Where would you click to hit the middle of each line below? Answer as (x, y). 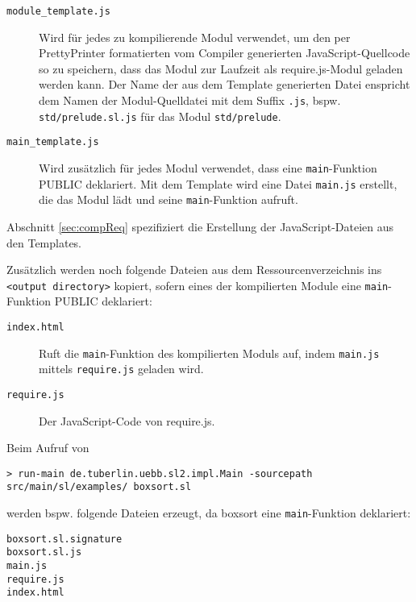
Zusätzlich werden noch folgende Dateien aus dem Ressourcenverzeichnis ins (194, 270)
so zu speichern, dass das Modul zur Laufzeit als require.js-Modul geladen (221, 68)
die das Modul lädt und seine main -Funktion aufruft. (168, 199)
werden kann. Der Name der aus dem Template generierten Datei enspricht (225, 84)
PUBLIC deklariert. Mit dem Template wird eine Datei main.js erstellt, (218, 183)
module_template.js (58, 11)
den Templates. (44, 242)
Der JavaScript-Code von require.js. (127, 420)
